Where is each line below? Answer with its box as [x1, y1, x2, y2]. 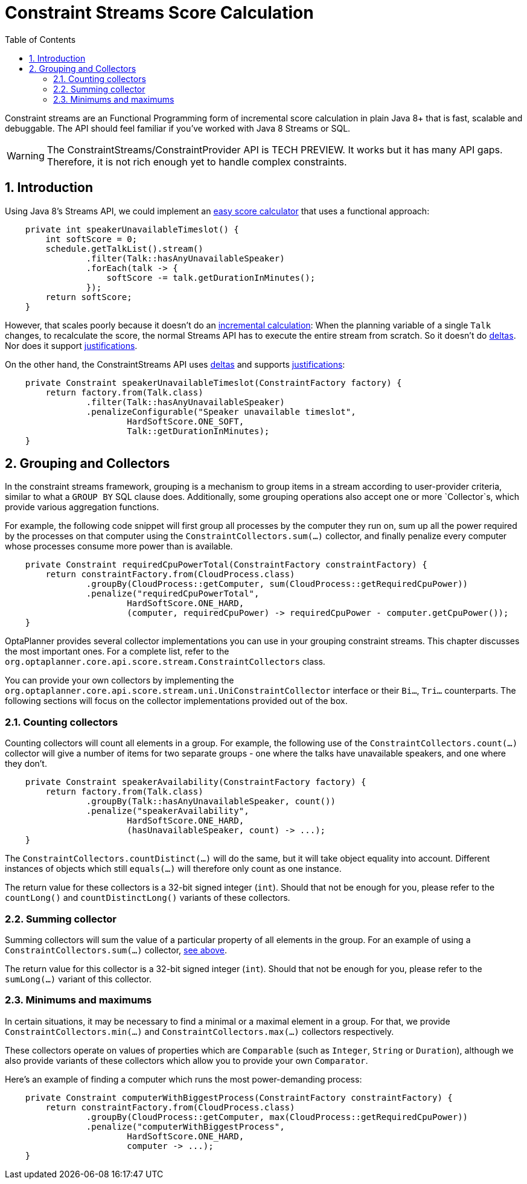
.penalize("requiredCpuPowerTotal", [86, 589, 260, 599]
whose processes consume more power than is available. [5, 541, 233, 552]
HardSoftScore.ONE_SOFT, [127, 416, 244, 426]
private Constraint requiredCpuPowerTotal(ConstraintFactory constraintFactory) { [25, 560, 427, 570]
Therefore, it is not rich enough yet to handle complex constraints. [46, 155, 347, 168]
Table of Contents [5, 34, 76, 45]
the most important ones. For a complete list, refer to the [5, 646, 229, 657]
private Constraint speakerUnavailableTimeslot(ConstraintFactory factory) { [25, 377, 402, 388]
